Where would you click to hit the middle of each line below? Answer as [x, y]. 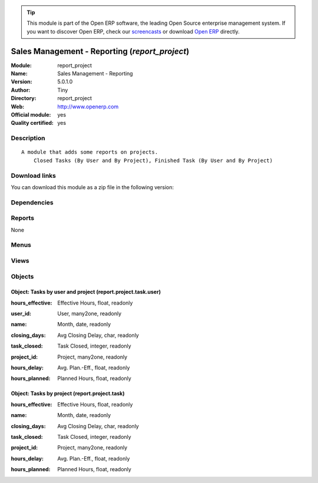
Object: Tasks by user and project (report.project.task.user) [86, 292]
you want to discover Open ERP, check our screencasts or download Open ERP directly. [133, 31]
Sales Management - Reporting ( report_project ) [100, 51]
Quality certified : [32, 123]
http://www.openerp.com [88, 107]
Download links [33, 176]
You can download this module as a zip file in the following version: [92, 187]
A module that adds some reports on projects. [90, 152]
